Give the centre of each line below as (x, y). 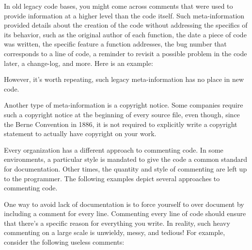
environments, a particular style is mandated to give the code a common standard (126, 159)
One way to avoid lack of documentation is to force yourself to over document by (124, 204)
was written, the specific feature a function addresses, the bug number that (115, 44)
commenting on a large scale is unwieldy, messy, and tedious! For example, (115, 232)
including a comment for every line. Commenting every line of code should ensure (125, 213)
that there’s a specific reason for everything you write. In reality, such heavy (117, 223)
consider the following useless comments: (64, 242)
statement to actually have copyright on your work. (80, 133)
